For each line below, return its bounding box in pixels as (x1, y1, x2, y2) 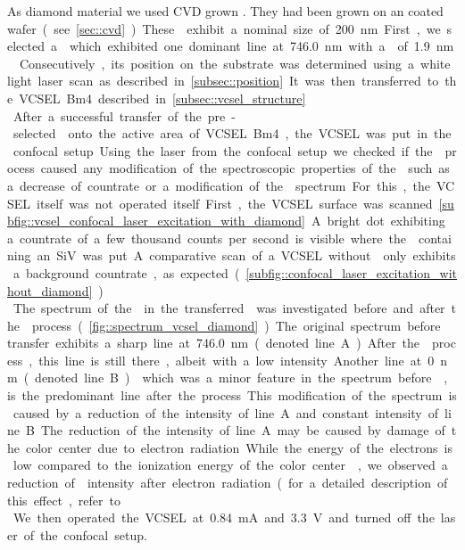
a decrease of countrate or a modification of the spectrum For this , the (7, 176, 430, 194)
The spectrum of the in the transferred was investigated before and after (12, 299, 445, 317)
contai (418, 228, 452, 247)
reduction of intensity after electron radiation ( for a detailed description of (7, 473, 448, 492)
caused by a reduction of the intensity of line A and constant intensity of (12, 403, 439, 422)
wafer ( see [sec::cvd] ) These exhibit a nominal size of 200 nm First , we (7, 19, 441, 37)
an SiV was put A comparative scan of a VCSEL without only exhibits (37, 246, 456, 265)
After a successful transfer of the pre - (12, 106, 236, 125)
